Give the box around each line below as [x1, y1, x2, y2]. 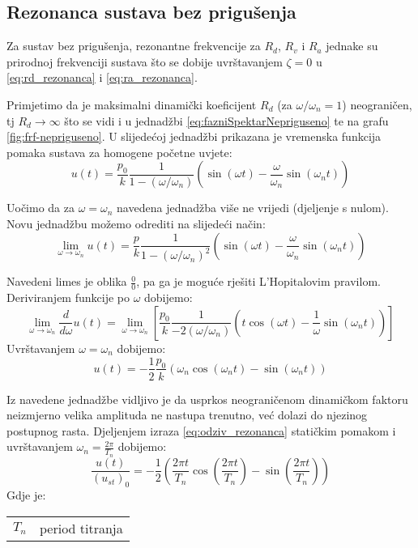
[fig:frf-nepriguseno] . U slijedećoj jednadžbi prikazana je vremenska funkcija [6, 128, 382, 145]
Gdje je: [6, 486, 46, 503]
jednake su [326, 37, 378, 54]
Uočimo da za [6, 199, 75, 216]
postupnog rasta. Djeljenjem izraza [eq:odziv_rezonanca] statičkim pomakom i [6, 422, 396, 439]
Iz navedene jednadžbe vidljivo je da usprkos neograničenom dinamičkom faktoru [6, 390, 408, 407]
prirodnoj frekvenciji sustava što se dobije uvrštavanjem [6, 53, 283, 70]
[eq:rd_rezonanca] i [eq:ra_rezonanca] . [6, 69, 198, 86]
